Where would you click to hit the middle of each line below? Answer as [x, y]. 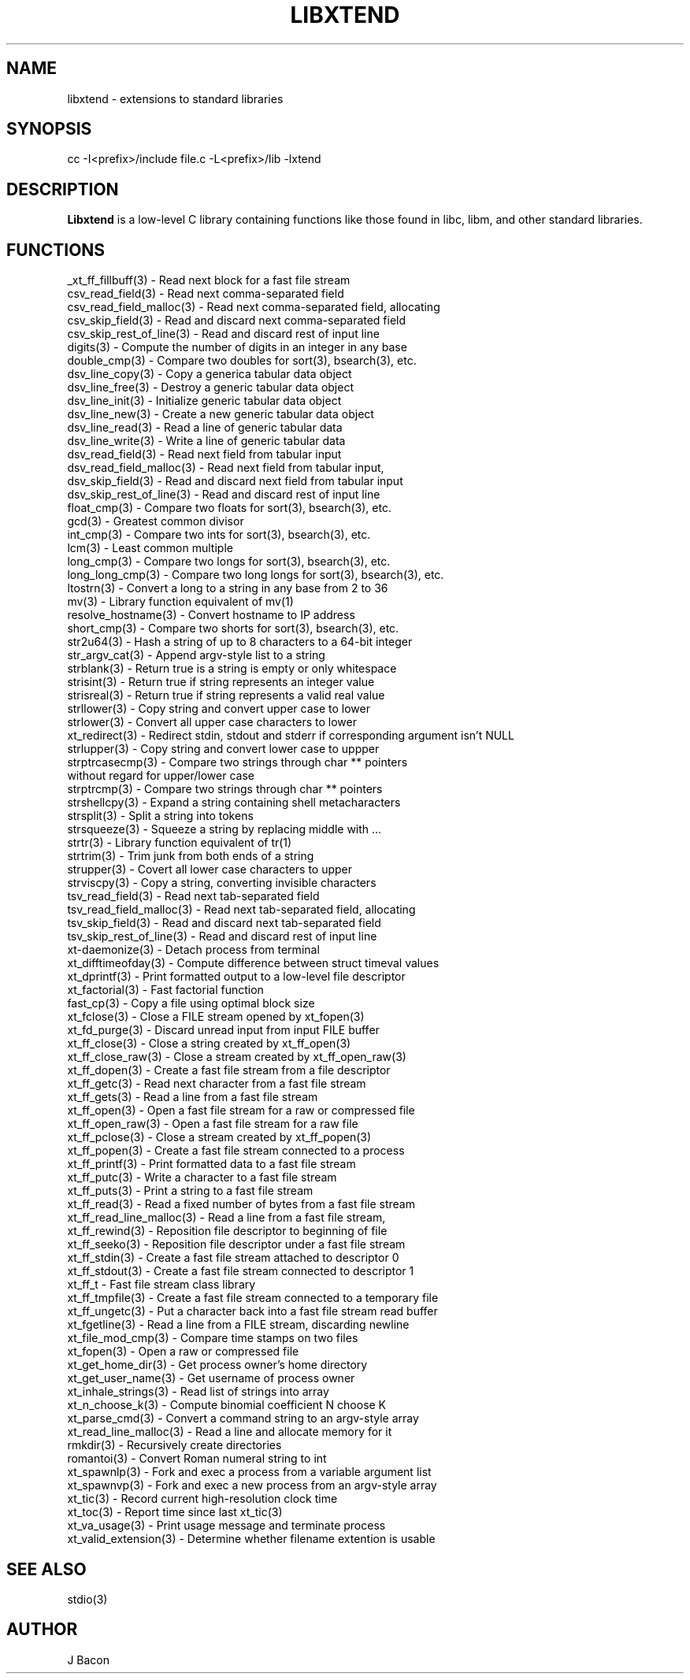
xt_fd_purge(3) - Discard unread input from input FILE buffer [223, 1030]
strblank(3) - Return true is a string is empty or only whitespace [232, 669]
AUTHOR [42, 1630]
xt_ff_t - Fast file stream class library [161, 1285]
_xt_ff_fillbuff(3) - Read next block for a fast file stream [209, 280]
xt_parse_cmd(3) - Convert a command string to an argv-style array [243, 1419]
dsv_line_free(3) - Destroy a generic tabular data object [211, 388]
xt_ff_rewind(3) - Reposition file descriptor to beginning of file [227, 1231]
